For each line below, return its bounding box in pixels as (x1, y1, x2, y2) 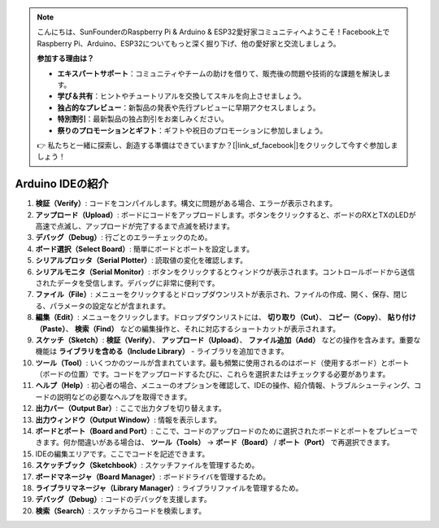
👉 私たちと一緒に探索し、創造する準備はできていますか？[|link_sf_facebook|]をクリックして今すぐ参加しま (37, 140, 398, 150)
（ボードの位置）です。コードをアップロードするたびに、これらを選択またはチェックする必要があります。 (35, 369, 390, 379)
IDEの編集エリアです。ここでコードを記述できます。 (35, 448, 210, 459)
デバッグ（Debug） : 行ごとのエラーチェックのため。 (35, 233, 212, 242)
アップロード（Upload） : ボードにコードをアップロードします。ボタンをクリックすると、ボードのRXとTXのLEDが (35, 210, 416, 220)
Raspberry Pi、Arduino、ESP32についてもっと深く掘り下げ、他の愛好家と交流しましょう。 (37, 38, 341, 48)
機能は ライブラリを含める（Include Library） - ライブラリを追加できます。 (35, 347, 289, 356)
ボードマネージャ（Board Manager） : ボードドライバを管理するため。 (35, 472, 271, 482)
